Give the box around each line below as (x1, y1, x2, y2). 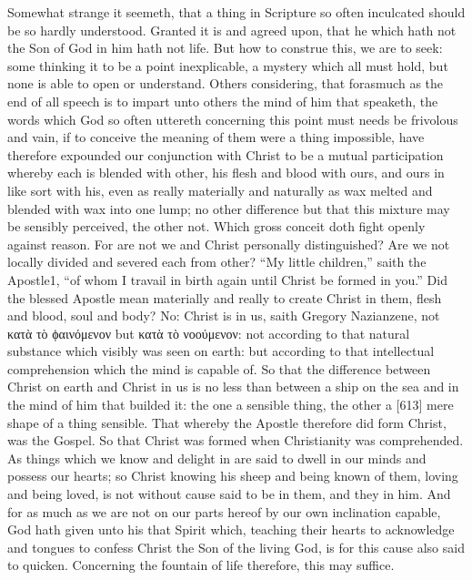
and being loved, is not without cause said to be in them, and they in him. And (7, 484, 451, 504)
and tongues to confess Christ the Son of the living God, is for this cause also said (7, 537, 465, 556)
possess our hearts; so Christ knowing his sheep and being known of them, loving (7, 466, 458, 485)
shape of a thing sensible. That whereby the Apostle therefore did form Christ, (7, 412, 447, 432)
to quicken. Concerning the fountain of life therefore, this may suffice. (7, 555, 395, 575)
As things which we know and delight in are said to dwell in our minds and (7, 448, 427, 467)
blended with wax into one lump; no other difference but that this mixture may (7, 198, 450, 218)
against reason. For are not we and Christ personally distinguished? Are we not (7, 234, 450, 253)
